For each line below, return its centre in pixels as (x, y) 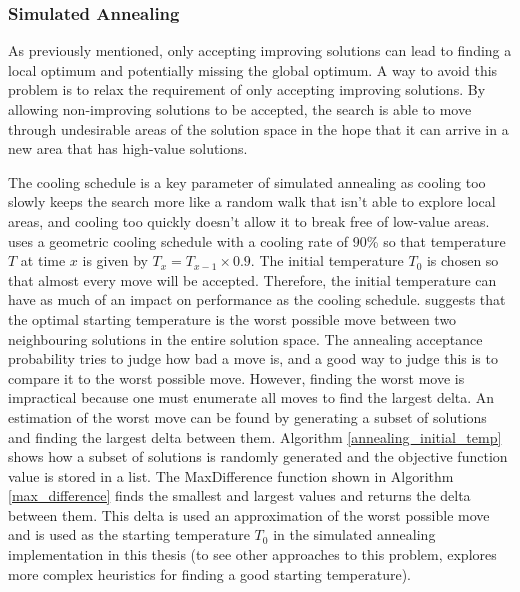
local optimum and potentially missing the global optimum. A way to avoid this (253, 69)
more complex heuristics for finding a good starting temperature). (209, 573)
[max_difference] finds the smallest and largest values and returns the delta (239, 495)
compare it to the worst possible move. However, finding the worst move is (236, 377)
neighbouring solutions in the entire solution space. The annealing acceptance (245, 338)
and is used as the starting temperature (129, 534)
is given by (115, 260)
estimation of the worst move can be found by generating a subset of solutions (247, 416)
